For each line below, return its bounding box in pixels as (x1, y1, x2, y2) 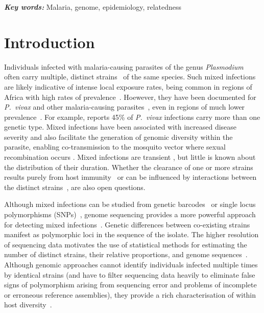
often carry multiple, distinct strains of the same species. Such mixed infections (4, 71, 256, 82)
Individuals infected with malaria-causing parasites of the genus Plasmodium (4, 61, 244, 72)
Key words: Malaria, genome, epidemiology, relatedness (4, 2, 182, 12)
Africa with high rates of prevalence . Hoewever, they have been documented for (4, 91, 256, 102)
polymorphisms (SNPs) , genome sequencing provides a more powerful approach (4, 209, 256, 220)
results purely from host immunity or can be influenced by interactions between (4, 172, 257, 182)
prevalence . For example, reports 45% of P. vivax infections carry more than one (4, 111, 260, 122)
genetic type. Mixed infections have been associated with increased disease (4, 121, 237, 132)
